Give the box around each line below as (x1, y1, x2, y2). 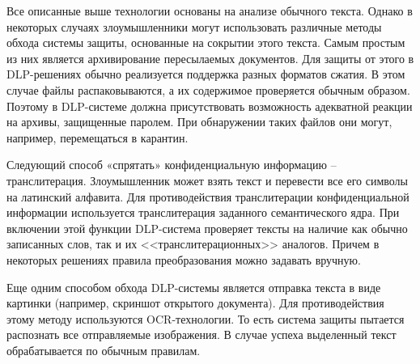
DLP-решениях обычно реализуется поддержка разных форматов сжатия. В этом (6, 66, 405, 83)
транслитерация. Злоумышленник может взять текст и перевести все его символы (6, 171, 409, 188)
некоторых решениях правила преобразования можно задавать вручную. (6, 251, 361, 268)
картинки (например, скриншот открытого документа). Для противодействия (6, 294, 384, 311)
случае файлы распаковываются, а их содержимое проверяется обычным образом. (6, 81, 410, 98)
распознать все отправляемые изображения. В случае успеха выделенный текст (6, 326, 397, 343)
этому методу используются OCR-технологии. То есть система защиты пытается (6, 310, 405, 327)
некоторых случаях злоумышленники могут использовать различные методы (6, 18, 382, 35)
